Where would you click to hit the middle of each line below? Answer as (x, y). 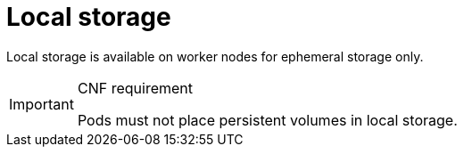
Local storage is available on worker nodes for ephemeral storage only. (215, 56)
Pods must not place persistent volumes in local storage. (267, 120)
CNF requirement (135, 88)
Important (41, 104)
